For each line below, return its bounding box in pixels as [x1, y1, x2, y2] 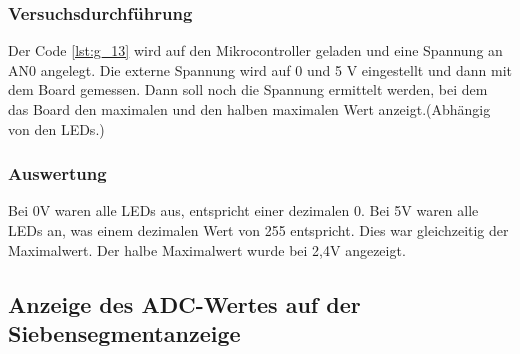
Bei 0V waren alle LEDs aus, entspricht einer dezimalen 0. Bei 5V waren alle [8, 200, 479, 221]
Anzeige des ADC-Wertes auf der [8, 288, 361, 319]
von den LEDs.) [8, 118, 105, 139]
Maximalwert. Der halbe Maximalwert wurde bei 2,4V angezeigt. [8, 239, 406, 260]
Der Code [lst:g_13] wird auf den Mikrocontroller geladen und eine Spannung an [8, 40, 503, 61]
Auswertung [8, 161, 107, 186]
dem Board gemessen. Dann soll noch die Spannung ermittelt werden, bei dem [8, 79, 488, 100]
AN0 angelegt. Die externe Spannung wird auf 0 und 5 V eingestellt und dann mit [8, 59, 512, 80]
